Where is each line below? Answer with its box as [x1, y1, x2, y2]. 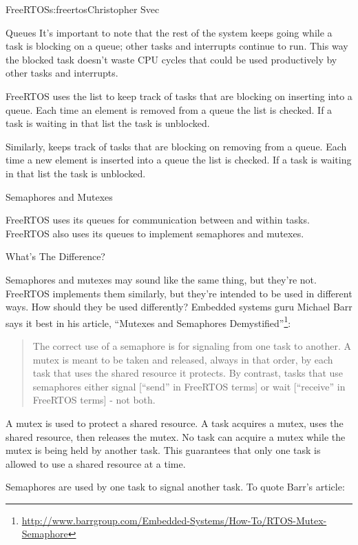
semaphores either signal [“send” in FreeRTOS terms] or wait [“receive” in [32, 379, 346, 393]
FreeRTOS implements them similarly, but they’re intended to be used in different [6, 286, 352, 300]
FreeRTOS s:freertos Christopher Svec [6, 2, 160, 16]
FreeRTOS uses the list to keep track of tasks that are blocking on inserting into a [6, 88, 352, 103]
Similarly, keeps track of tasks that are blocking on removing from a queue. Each [6, 139, 347, 153]
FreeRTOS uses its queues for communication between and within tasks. [6, 212, 310, 227]
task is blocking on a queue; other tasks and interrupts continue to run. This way [6, 39, 348, 53]
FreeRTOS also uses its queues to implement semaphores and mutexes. [6, 226, 304, 240]
